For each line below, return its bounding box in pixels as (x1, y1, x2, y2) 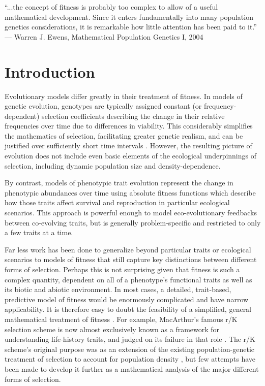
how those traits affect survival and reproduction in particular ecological (5, 197, 230, 208)
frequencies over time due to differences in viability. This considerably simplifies (5, 120, 253, 131)
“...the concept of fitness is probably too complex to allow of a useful (5, 2, 218, 12)
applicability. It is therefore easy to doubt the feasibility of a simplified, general (5, 304, 252, 314)
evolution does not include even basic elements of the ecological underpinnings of (5, 150, 257, 161)
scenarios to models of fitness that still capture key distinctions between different (5, 254, 257, 265)
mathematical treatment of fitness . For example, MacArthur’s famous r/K (5, 313, 238, 324)
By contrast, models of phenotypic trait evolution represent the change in (5, 177, 233, 188)
